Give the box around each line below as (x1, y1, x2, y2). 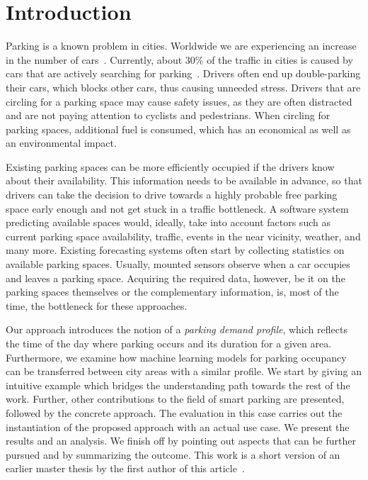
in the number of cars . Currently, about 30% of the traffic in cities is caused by (6, 52, 353, 67)
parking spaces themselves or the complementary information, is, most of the (6, 284, 339, 299)
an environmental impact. (6, 135, 117, 150)
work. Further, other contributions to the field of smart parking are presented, (6, 391, 345, 406)
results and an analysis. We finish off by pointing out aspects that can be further (6, 433, 356, 448)
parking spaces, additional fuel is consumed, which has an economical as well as (6, 121, 351, 136)
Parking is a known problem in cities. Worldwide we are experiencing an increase (6, 38, 357, 53)
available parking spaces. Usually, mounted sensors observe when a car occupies (6, 257, 350, 272)
